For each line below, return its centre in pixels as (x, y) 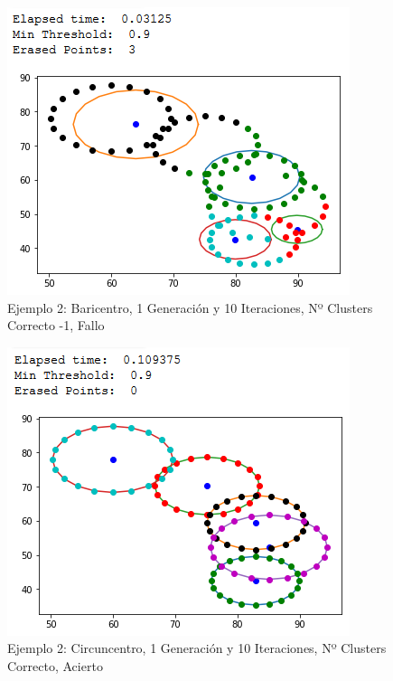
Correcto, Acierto (55, 665)
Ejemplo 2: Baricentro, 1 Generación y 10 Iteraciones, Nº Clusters (190, 307)
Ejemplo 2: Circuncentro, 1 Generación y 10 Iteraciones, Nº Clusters (197, 648)
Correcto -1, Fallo (56, 325)
